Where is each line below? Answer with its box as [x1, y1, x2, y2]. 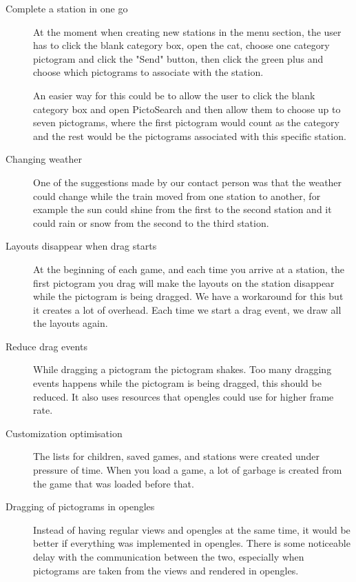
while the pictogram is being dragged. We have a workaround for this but [33, 289, 344, 303]
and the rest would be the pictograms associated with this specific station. [33, 128, 346, 143]
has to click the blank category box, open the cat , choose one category [33, 38, 330, 52]
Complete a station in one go [6, 1, 128, 15]
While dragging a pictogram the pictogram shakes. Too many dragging [33, 362, 332, 377]
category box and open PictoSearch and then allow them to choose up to [33, 101, 341, 116]
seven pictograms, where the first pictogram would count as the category [33, 115, 339, 130]
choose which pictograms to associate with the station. [33, 65, 264, 79]
